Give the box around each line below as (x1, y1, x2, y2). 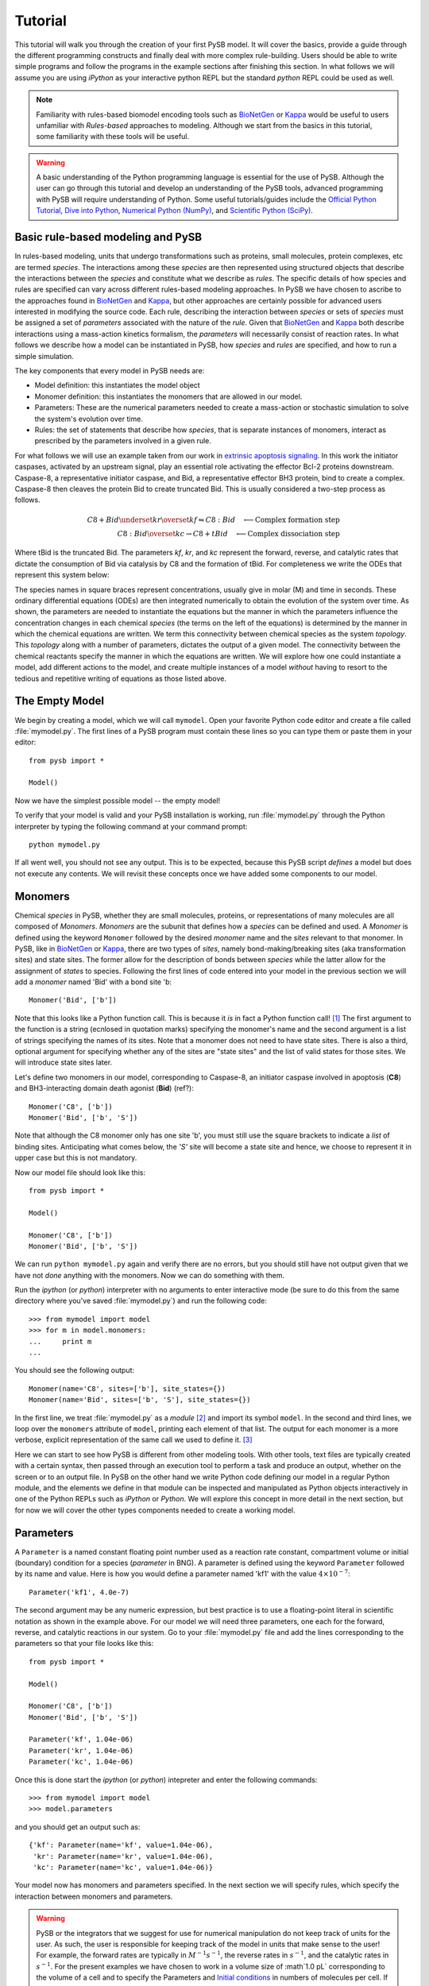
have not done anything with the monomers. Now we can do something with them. (14, 1270, 285, 1280)
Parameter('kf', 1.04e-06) (29, 1735, 134, 1744)
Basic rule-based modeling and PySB (14, 230, 203, 244)
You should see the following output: (14, 1366, 135, 1375)
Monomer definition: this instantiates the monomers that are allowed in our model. (34, 392, 303, 401)
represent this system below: (14, 570, 110, 580)
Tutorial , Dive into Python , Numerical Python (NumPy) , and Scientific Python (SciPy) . (36, 206, 314, 215)
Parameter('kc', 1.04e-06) (29, 1757, 134, 1767)
